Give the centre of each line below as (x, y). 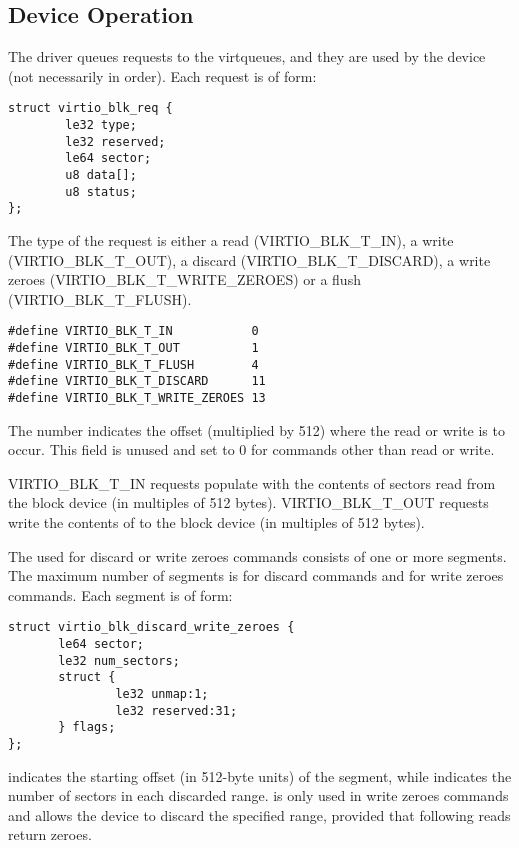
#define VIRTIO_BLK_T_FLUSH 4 (133, 364)
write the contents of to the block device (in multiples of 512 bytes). (216, 522)
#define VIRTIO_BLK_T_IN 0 (133, 331)
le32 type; (101, 125)
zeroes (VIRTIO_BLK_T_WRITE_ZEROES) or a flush (184, 279)
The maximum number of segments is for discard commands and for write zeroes (256, 575)
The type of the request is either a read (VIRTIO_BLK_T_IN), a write (231, 239)
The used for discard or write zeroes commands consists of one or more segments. (257, 555)
